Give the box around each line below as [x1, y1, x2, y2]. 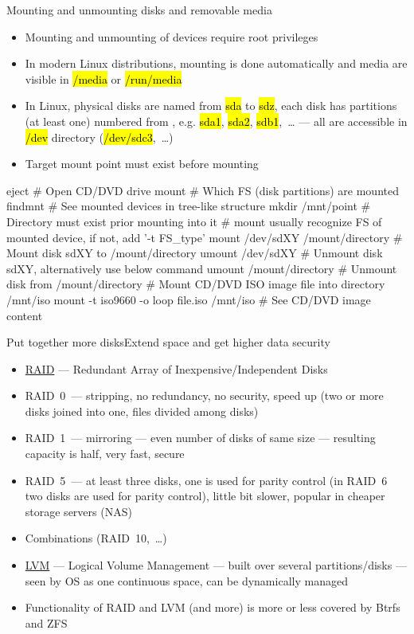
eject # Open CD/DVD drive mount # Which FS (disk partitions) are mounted [6, 182, 399, 198]
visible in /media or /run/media [25, 70, 182, 87]
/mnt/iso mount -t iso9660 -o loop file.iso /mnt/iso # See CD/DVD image [6, 291, 371, 307]
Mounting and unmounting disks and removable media [6, 2, 272, 18]
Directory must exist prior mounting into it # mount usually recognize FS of [6, 213, 382, 229]
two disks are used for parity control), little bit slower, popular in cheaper [25, 487, 385, 504]
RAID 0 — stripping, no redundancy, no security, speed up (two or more [25, 387, 384, 404]
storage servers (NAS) [25, 503, 132, 519]
